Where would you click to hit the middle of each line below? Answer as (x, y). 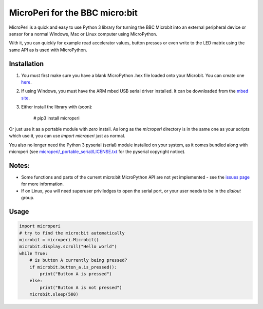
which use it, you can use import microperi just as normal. (67, 136)
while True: (34, 253)
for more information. (43, 184)
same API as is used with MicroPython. (48, 50)
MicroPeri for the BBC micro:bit (73, 13)
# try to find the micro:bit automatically (72, 233)
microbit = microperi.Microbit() (59, 240)
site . (26, 98)
